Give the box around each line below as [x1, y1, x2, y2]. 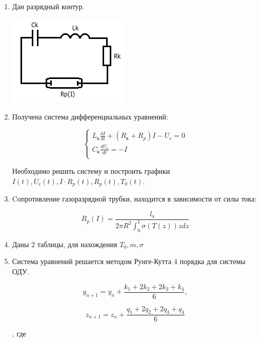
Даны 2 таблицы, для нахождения [12, 238, 117, 249]
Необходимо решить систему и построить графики [12, 165, 170, 176]
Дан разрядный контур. [12, 1, 85, 11]
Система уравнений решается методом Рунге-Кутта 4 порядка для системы [12, 256, 246, 267]
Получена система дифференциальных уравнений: [12, 111, 168, 122]
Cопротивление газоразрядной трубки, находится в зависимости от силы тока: [12, 193, 257, 204]
